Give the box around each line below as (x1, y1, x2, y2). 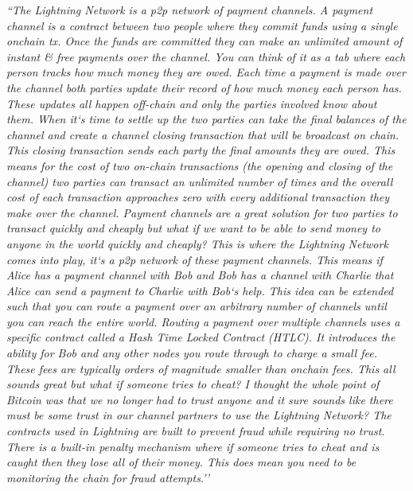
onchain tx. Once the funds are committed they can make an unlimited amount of (6, 33, 403, 49)
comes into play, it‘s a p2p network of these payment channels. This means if (6, 251, 383, 267)
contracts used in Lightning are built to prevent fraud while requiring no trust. (6, 423, 385, 439)
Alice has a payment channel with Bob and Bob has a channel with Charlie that (6, 267, 394, 283)
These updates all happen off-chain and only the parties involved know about (6, 95, 377, 111)
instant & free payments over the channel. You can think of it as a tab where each (6, 48, 406, 64)
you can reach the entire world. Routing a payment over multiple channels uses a (6, 313, 400, 329)
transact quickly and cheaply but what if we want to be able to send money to (6, 220, 380, 236)
